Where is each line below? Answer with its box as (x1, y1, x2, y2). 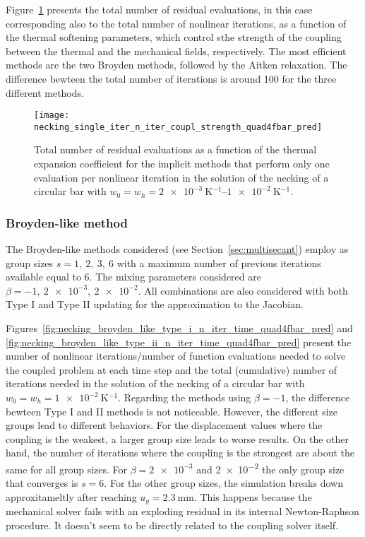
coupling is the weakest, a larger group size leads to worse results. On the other (6, 431, 349, 446)
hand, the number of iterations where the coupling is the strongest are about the (6, 445, 355, 460)
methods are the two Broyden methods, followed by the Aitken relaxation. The (6, 57, 347, 72)
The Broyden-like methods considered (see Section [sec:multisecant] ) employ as (6, 242, 349, 256)
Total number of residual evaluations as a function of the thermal (34, 142, 317, 157)
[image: (34, 110, 70, 121)
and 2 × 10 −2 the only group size (196, 459, 345, 476)
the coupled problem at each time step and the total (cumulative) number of (6, 362, 337, 377)
